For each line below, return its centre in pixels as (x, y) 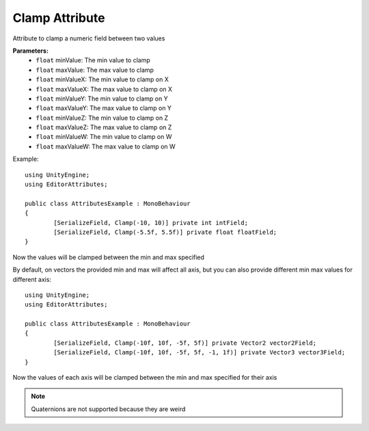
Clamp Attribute (59, 18)
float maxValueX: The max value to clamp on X (104, 89)
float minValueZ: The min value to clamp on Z (102, 118)
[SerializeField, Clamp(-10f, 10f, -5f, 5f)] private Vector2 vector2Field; (185, 343)
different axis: (32, 279)
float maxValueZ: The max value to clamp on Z (104, 127)
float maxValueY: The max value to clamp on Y (104, 108)
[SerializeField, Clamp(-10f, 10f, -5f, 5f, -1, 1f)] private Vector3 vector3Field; (200, 353)
